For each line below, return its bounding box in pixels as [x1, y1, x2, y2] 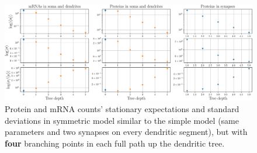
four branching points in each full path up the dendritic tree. [5, 137, 225, 149]
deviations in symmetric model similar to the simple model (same [5, 114, 239, 126]
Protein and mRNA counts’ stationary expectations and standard [5, 102, 239, 114]
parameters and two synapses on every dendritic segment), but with [5, 126, 248, 138]
